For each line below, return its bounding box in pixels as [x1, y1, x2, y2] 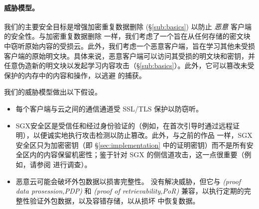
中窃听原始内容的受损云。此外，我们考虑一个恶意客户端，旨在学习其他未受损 [4, 40, 255, 51]
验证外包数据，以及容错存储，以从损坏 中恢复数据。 [29, 195, 200, 206]
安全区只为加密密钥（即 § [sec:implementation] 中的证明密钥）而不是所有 [15, 139, 247, 150]
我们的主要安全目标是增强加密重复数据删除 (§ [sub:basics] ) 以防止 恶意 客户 [4, 21, 245, 31]
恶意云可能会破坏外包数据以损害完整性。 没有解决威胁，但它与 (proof [15, 176, 241, 186]
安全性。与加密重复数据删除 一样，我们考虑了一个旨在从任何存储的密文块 [10, 31, 251, 41]
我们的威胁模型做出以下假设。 [4, 87, 102, 97]
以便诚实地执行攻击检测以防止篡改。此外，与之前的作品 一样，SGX [33, 130, 253, 140]
